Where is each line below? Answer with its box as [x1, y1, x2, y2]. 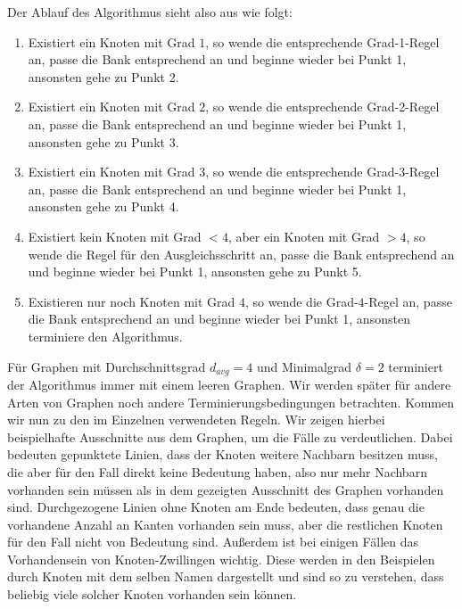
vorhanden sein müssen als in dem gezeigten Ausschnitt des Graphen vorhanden [7, 480, 444, 498]
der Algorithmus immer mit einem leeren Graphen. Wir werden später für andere [7, 374, 451, 393]
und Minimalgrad [256, 357, 352, 375]
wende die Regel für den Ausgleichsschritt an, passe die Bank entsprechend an [28, 244, 455, 263]
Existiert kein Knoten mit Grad [28, 226, 202, 245]
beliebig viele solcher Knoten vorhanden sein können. [7, 585, 297, 604]
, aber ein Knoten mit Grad [227, 226, 380, 245]
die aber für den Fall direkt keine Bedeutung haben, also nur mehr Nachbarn [7, 462, 427, 481]
